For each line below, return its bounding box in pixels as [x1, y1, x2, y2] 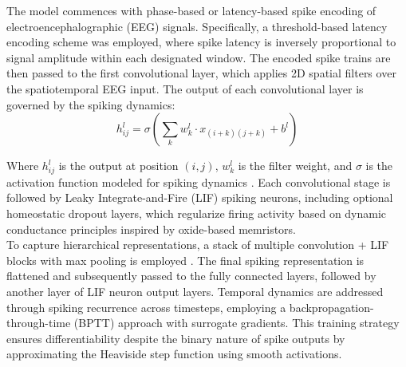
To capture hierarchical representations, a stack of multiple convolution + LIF [6, 236, 389, 253]
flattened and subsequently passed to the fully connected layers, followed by [6, 267, 376, 284]
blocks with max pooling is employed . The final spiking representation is [6, 251, 365, 268]
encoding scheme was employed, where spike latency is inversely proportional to [6, 34, 396, 50]
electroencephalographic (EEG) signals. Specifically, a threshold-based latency [6, 18, 388, 34]
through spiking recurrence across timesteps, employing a [6, 298, 286, 315]
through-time [6, 314, 71, 331]
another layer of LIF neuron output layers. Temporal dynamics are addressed [6, 283, 384, 300]
